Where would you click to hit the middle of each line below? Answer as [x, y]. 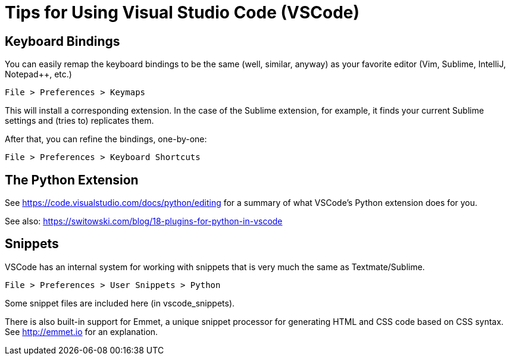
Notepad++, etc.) [38, 74]
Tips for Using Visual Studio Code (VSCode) [182, 12]
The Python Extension [72, 180]
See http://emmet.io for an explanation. [82, 331]
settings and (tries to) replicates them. [79, 121]
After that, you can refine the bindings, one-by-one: [106, 139]
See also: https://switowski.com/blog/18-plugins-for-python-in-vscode [144, 221]
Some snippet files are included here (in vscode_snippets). [120, 303]
